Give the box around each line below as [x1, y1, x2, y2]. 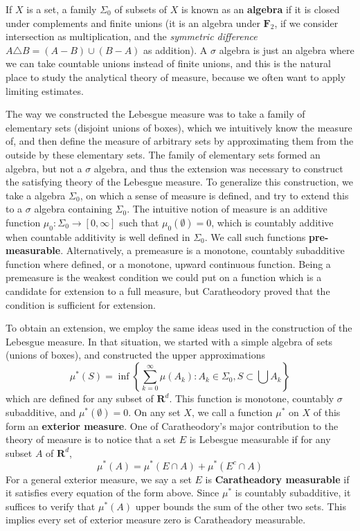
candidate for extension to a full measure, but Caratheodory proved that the [6, 284, 330, 298]
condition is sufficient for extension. [6, 297, 156, 312]
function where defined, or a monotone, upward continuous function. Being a [6, 256, 331, 271]
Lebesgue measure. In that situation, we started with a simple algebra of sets [6, 334, 333, 348]
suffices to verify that [6, 498, 96, 513]
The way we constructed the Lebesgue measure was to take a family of [6, 107, 305, 121]
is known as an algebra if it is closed [181, 2, 340, 16]
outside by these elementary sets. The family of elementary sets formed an [6, 147, 321, 161]
